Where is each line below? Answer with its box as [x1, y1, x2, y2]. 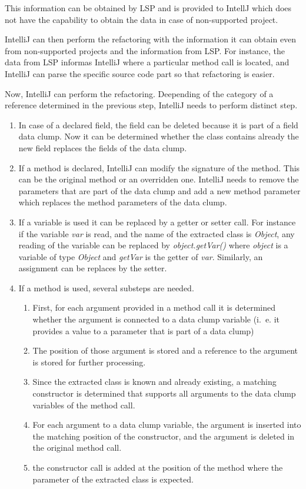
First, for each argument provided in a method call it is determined [32, 301, 275, 314]
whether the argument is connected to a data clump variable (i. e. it [32, 313, 280, 325]
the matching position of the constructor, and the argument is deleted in [32, 430, 295, 442]
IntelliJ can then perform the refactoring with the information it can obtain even [5, 33, 297, 45]
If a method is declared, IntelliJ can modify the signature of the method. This [18, 161, 300, 174]
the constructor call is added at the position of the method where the [32, 461, 283, 473]
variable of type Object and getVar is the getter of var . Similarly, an [18, 250, 263, 262]
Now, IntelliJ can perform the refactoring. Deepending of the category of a [5, 87, 274, 99]
